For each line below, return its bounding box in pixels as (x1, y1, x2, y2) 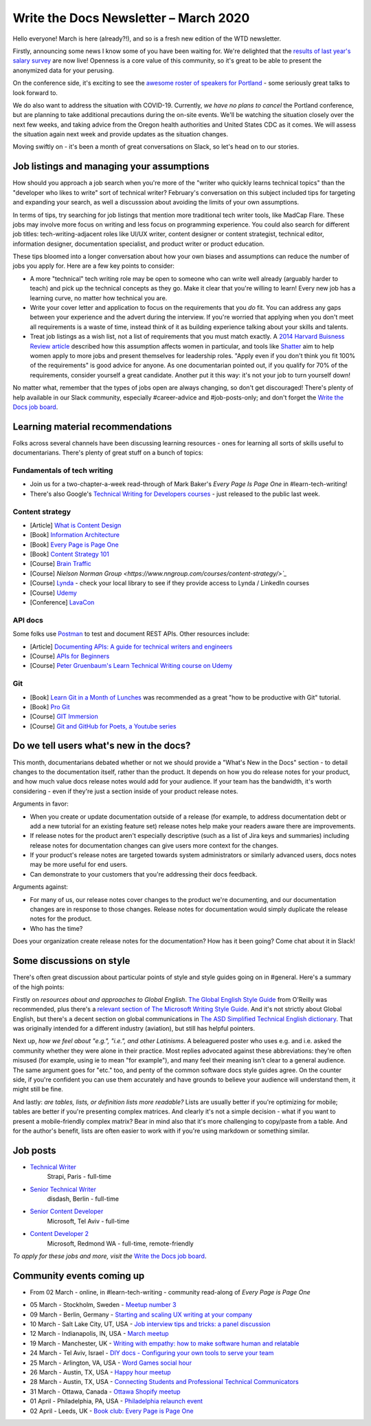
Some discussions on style (12, 955, 131, 967)
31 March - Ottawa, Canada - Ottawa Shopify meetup (30, 1387, 181, 1396)
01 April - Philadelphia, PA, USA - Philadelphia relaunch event (30, 1397, 203, 1405)
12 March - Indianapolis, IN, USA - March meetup (30, 1330, 169, 1338)
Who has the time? (30, 924, 83, 932)
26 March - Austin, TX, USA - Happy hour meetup (30, 1368, 171, 1376)
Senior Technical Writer (30, 1185, 96, 1193)
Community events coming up (12, 1270, 145, 1281)
